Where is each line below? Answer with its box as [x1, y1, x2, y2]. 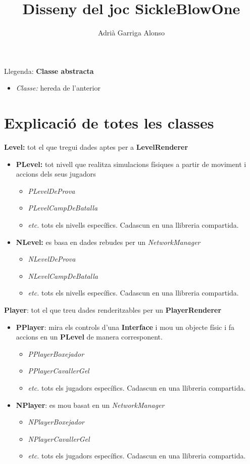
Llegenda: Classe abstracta [4, 65, 94, 76]
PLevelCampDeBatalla [28, 202, 98, 213]
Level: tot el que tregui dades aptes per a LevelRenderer [4, 142, 188, 152]
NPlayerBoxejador [28, 416, 84, 427]
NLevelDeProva [28, 254, 76, 264]
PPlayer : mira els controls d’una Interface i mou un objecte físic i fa [16, 321, 235, 332]
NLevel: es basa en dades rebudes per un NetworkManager [16, 236, 201, 247]
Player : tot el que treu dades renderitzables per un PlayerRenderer [4, 304, 222, 315]
